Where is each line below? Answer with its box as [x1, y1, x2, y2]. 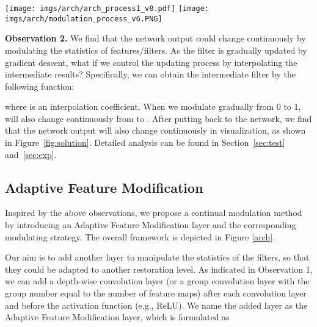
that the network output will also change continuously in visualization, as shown [5, 124, 306, 137]
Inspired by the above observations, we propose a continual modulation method [5, 206, 302, 219]
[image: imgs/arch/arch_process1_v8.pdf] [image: [5, 4, 209, 13]
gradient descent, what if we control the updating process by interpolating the [5, 56, 297, 68]
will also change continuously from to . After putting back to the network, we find [5, 112, 312, 124]
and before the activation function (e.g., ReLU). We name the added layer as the [5, 298, 308, 311]
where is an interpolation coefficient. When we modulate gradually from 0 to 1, [5, 100, 301, 113]
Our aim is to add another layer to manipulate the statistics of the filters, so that [5, 251, 310, 264]
